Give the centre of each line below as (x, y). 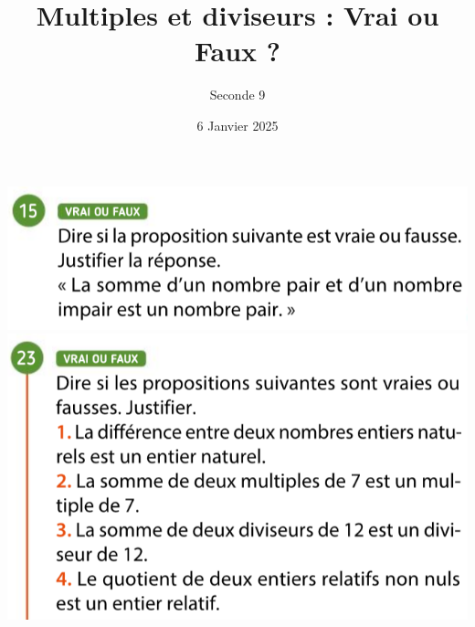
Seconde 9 (237, 95)
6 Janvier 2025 (237, 125)
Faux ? (237, 51)
